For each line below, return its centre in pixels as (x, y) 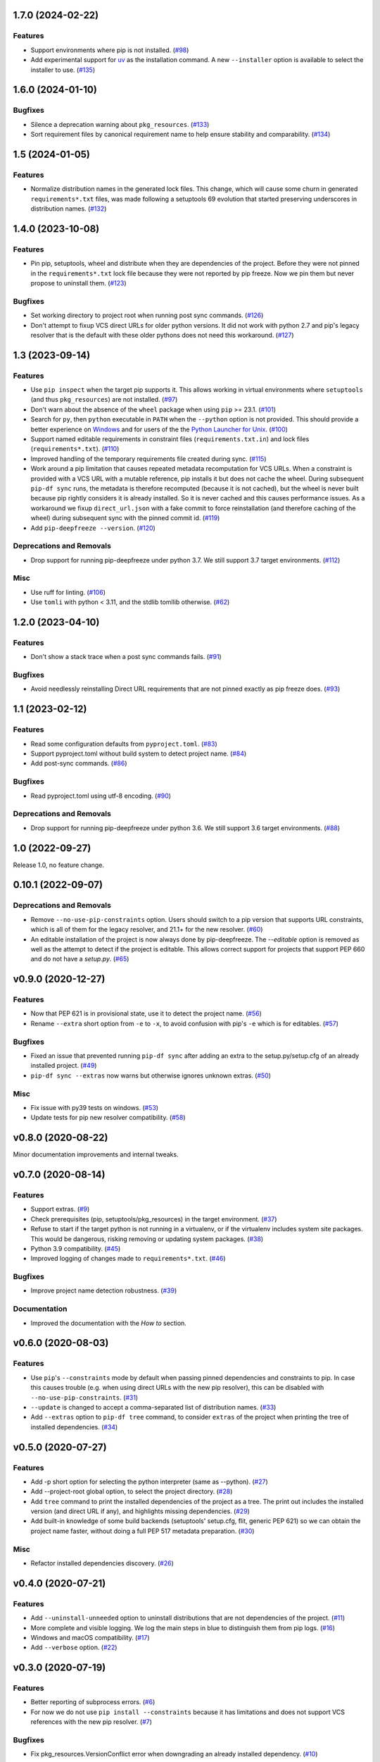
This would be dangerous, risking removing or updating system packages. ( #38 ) (147, 1239)
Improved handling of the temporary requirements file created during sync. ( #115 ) (148, 459)
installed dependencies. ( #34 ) (74, 1427)
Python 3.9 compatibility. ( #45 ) (76, 1248)
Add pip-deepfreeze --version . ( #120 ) (93, 528)
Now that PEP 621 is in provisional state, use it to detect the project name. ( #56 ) (146, 1014)
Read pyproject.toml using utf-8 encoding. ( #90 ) (101, 796)
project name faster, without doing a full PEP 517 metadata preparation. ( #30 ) (142, 1531)
